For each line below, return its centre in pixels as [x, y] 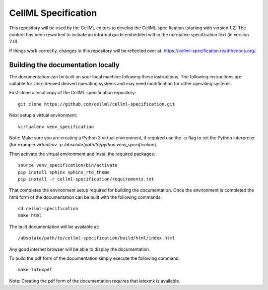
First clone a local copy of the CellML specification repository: [73, 93]
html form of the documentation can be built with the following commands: [86, 197]
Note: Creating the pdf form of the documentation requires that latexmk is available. [95, 281]
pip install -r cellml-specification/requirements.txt [86, 179]
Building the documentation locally [65, 65]
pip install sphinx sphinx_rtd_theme [64, 172]
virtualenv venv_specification [56, 127]
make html [30, 215]
